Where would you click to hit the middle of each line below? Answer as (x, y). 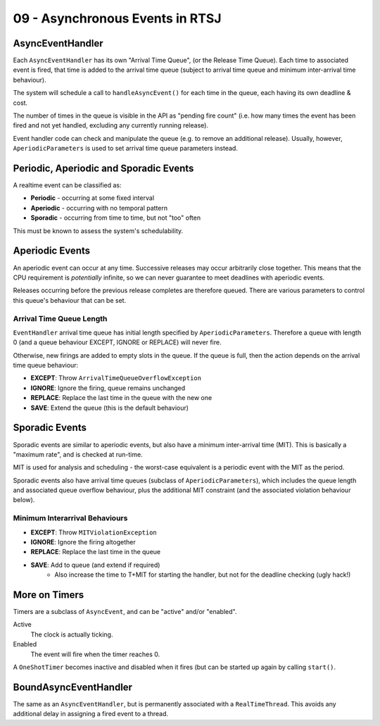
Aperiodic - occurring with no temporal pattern (99, 208)
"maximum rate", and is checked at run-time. (78, 454)
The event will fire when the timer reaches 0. (95, 654)
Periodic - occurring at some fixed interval (93, 198)
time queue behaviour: (46, 365)
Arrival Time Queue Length (60, 318)
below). (24, 500)
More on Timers (49, 595)
